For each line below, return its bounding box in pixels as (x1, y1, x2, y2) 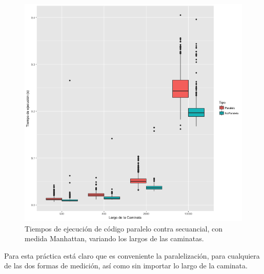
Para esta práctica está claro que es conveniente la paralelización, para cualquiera (4, 250, 260, 261)
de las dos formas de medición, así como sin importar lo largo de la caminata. (4, 260, 248, 271)
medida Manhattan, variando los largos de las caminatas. (25, 233, 204, 244)
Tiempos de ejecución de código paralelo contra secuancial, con (25, 223, 222, 234)
